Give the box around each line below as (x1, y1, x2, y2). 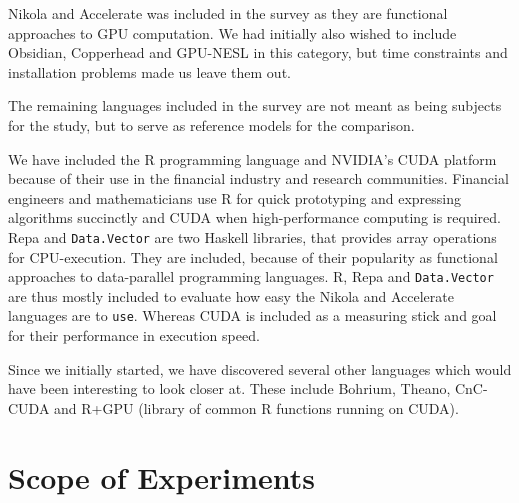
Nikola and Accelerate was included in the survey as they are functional (8, 3, 448, 23)
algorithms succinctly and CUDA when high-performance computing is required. (8, 207, 501, 228)
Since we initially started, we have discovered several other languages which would (8, 358, 512, 379)
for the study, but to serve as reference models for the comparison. (8, 114, 415, 135)
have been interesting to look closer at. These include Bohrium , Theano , (8, 378, 451, 399)
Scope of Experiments (8, 456, 315, 497)
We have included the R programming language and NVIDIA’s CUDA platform (8, 148, 497, 169)
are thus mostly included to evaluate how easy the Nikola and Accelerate (8, 285, 454, 306)
